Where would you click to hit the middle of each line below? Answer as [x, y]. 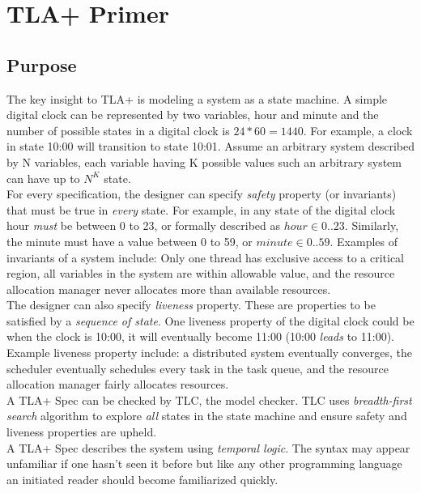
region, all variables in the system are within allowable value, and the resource [201, 273]
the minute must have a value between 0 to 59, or [130, 241]
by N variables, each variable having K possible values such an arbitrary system [204, 161]
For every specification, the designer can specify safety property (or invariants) [202, 194]
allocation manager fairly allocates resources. [118, 384]
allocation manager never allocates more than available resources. [169, 289]
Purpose [42, 64]
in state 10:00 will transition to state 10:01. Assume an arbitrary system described [211, 146]
